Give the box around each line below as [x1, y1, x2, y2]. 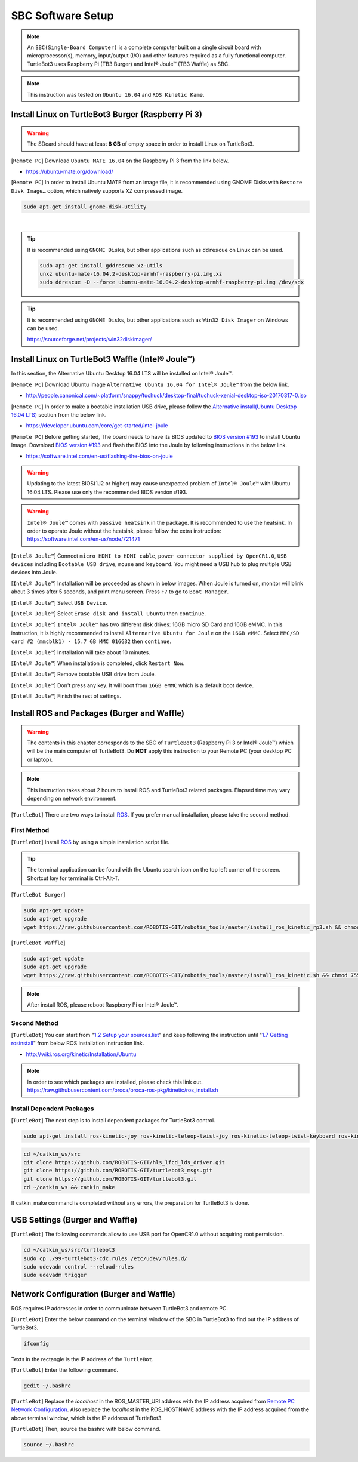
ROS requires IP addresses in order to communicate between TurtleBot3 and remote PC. [11, 1304, 228, 1312]
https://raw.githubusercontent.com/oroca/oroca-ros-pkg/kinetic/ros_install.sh [27, 1087, 218, 1094]
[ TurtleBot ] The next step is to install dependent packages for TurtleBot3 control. [11, 1117, 215, 1124]
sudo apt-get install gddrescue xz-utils [39, 262, 163, 269]
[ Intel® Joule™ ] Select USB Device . [11, 599, 107, 606]
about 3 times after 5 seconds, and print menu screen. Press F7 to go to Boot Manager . [11, 588, 229, 595]
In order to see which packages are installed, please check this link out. [27, 1078, 203, 1085]
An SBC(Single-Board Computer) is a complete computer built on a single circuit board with [27, 44, 261, 51]
